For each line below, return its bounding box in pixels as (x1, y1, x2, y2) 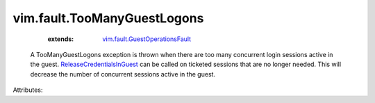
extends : (47, 35, 74, 43)
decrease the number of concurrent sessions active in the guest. (30, 70, 215, 78)
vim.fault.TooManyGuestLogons (12, 10, 204, 26)
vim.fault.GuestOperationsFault (102, 35, 191, 43)
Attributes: (12, 86, 43, 94)
